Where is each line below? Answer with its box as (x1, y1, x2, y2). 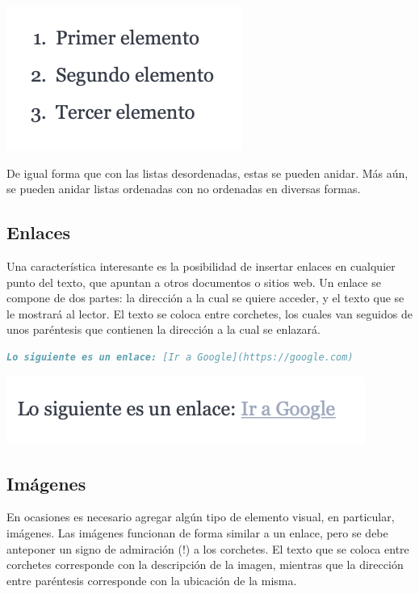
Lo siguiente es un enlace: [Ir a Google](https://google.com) (6, 351, 354, 363)
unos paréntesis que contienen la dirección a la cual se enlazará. (6, 321, 321, 338)
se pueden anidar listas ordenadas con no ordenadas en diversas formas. (6, 180, 361, 197)
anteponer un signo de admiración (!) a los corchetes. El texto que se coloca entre (6, 540, 409, 557)
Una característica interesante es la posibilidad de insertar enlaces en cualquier (6, 257, 396, 274)
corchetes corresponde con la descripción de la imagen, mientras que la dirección (6, 556, 404, 573)
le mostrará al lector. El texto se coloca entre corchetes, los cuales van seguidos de (6, 305, 413, 322)
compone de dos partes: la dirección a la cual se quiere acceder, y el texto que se (6, 289, 404, 306)
